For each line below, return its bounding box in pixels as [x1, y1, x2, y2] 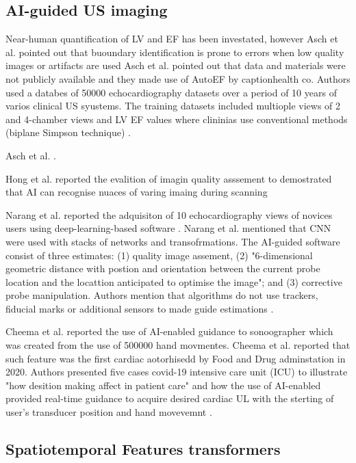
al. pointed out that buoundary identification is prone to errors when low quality [5, 44, 344, 59]
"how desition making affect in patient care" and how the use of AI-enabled [5, 378, 321, 392]
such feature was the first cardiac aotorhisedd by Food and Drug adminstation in [5, 351, 346, 365]
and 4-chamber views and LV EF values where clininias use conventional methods [5, 111, 348, 126]
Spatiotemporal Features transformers [5, 438, 281, 460]
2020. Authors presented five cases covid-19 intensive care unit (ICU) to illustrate [5, 365, 348, 379]
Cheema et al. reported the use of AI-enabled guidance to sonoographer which [5, 324, 333, 339]
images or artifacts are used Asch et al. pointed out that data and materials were [5, 58, 346, 72]
